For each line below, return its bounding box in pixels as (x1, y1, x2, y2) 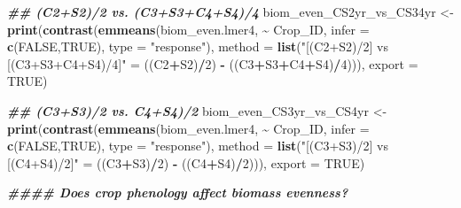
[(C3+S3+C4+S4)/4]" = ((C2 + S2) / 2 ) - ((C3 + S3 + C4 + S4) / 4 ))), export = (7, 54, 418, 73)
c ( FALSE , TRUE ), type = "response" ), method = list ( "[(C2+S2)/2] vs (7, 37, 388, 56)
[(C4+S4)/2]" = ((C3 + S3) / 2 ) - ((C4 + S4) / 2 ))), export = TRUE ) (7, 153, 365, 172)
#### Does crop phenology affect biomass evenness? (7, 183, 348, 202)
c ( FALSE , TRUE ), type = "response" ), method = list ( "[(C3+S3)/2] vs (7, 136, 388, 155)
